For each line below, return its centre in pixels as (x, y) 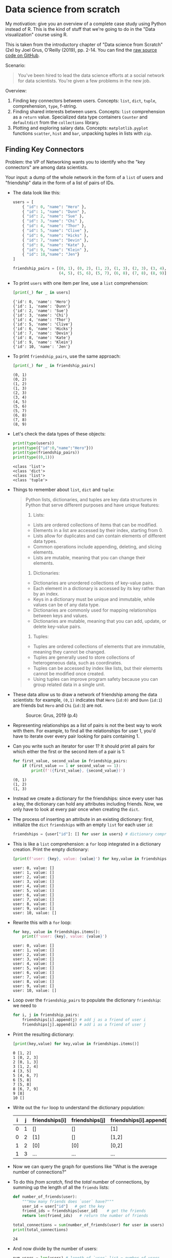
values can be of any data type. (66, 605)
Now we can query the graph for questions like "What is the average (85, 1166)
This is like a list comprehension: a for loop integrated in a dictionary (87, 844)
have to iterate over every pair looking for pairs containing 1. (76, 736)
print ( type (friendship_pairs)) (46, 453)
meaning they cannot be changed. (69, 652)
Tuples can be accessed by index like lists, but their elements (98, 669)
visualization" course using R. (37, 34)
